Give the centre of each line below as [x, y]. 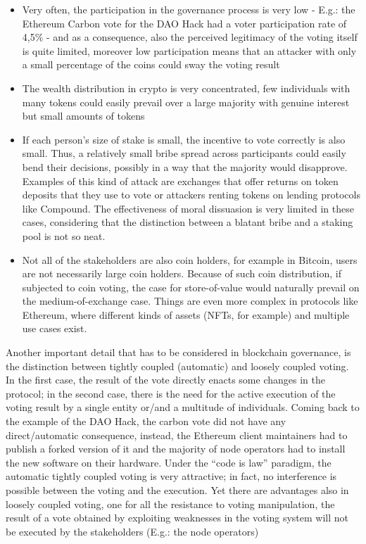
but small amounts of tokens [83, 116]
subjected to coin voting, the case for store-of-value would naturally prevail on [191, 287]
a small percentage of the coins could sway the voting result [151, 64]
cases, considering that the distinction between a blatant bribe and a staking [188, 222]
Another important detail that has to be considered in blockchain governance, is [178, 352]
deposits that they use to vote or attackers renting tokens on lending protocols [191, 195]
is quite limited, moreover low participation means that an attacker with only [189, 50]
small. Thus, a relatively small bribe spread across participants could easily [184, 153]
